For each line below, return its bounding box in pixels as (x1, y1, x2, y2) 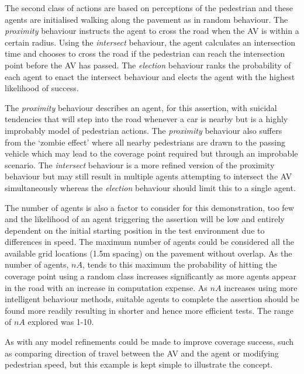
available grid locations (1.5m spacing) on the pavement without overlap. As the (5, 247, 292, 259)
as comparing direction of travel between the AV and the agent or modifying (5, 347, 279, 359)
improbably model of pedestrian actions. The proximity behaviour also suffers (5, 124, 282, 136)
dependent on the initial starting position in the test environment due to (5, 224, 265, 236)
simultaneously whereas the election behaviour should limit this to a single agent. (5, 181, 296, 193)
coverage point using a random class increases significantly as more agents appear (5, 270, 296, 282)
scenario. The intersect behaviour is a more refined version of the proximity (5, 158, 275, 171)
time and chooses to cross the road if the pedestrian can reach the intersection (5, 47, 285, 60)
